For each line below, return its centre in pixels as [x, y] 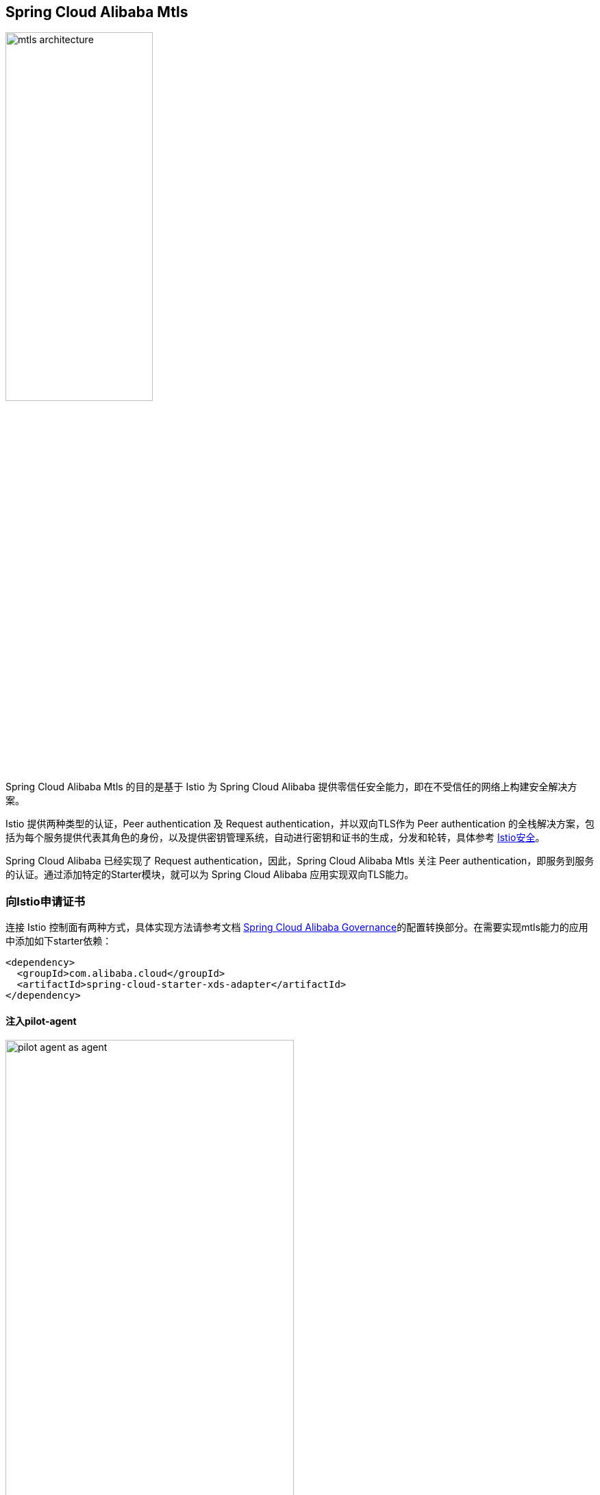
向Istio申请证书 [46, 901]
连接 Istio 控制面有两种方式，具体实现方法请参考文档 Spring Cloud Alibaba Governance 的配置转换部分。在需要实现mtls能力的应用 [297, 927]
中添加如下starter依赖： [59, 941]
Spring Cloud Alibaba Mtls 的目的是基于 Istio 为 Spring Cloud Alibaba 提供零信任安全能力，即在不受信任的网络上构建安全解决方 [291, 787]
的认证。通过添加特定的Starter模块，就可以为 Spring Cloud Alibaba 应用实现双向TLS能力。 [210, 875]
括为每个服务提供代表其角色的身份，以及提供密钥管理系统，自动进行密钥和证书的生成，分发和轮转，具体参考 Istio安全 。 [275, 838]
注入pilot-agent [41, 1021]
